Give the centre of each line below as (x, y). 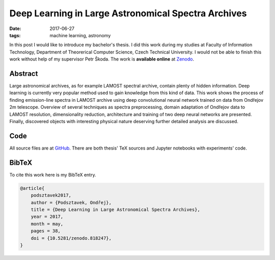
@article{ (32, 188)
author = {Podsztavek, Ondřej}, (71, 203)
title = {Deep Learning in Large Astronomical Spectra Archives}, (116, 209)
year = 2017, (47, 217)
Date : (15, 28)
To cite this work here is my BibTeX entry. (53, 175)
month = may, (47, 224)
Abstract (24, 74)
